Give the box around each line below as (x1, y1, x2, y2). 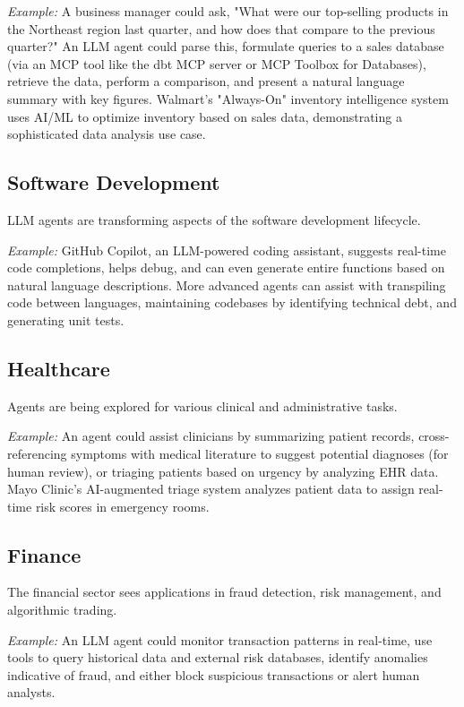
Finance (7, 540, 82, 568)
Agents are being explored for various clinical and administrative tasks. (7, 396, 398, 415)
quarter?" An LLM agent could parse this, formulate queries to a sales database (7, 37, 444, 56)
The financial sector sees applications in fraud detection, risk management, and (7, 582, 442, 601)
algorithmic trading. (7, 600, 117, 619)
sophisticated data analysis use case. (7, 125, 206, 143)
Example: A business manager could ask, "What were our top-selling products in (7, 2, 449, 20)
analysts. (7, 683, 56, 702)
